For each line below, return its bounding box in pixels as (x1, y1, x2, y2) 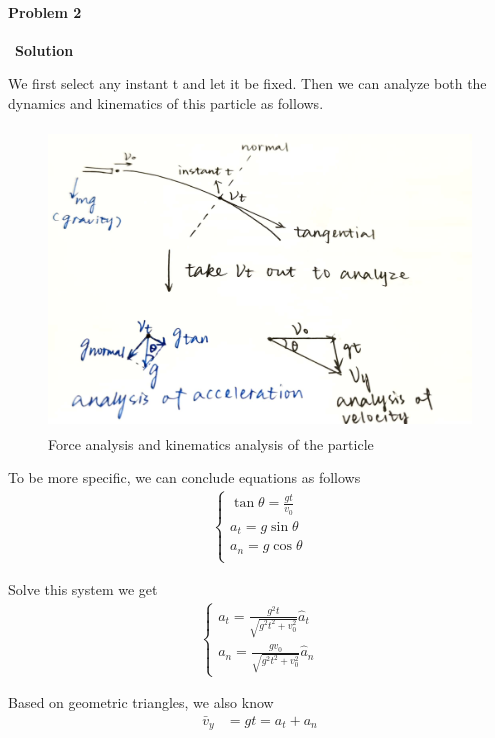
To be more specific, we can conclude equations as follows (8, 467, 361, 488)
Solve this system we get (8, 578, 158, 599)
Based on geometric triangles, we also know (8, 692, 274, 713)
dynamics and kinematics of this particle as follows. (8, 92, 324, 113)
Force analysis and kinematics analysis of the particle (48, 433, 374, 454)
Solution (15, 39, 74, 60)
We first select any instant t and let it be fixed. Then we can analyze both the (8, 73, 487, 94)
